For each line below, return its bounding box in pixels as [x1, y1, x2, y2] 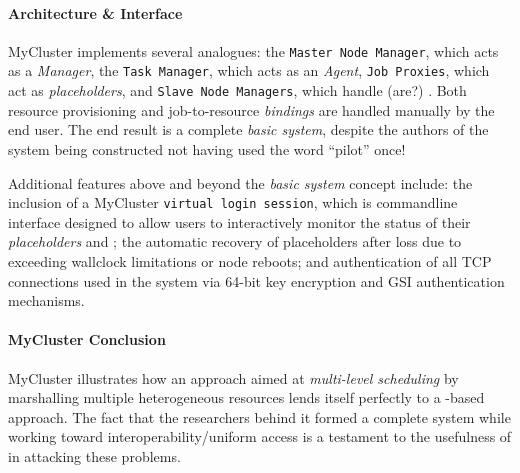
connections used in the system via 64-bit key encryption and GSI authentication [8, 270, 505, 291]
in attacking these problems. [8, 445, 181, 466]
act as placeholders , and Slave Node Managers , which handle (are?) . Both [8, 80, 467, 101]
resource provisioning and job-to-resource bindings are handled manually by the [8, 99, 495, 120]
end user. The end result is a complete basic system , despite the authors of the [8, 119, 489, 140]
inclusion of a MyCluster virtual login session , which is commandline [8, 192, 458, 213]
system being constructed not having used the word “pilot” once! [8, 138, 406, 159]
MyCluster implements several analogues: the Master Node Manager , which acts [8, 40, 499, 61]
